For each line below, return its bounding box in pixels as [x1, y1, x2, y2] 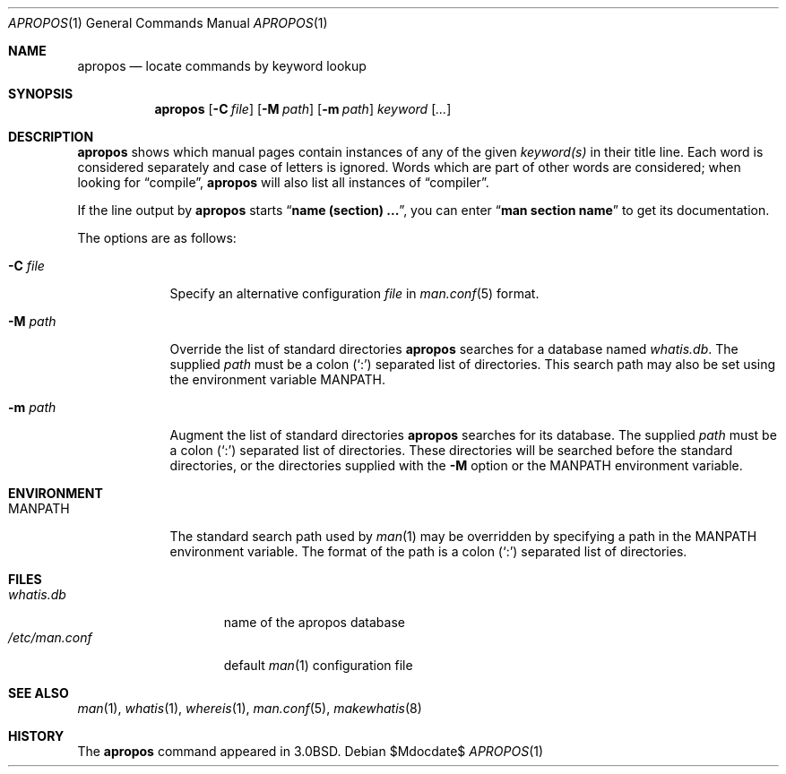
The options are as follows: [77, 230, 237, 245]
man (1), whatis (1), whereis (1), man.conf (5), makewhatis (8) [77, 701, 422, 716]
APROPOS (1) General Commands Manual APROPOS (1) [8, 15, 328, 30]
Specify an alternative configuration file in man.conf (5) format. [169, 286, 540, 301]
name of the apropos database [223, 615, 405, 630]
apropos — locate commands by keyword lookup [77, 58, 367, 73]
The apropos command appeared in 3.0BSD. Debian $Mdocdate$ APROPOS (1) [77, 744, 544, 759]
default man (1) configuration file [223, 658, 413, 673]
